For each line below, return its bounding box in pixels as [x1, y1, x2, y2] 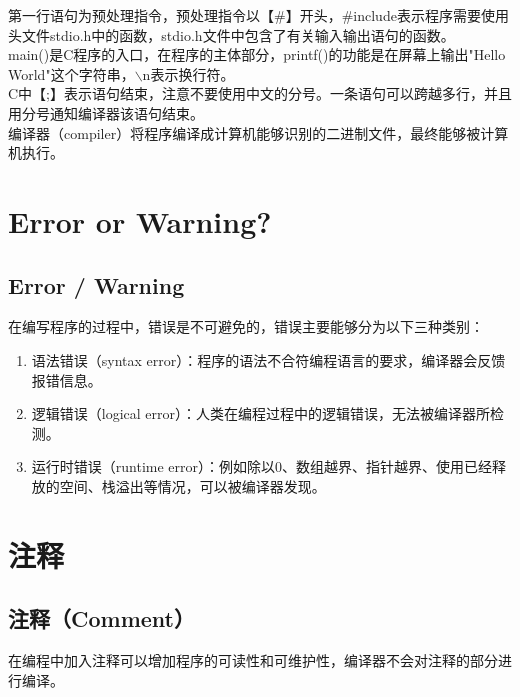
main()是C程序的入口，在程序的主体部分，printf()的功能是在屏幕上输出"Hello [8, 44, 506, 65]
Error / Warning [8, 269, 185, 300]
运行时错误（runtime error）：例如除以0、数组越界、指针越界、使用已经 [31, 456, 493, 477]
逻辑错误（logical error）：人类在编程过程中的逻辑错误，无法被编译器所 [31, 403, 491, 424]
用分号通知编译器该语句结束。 [8, 102, 204, 123]
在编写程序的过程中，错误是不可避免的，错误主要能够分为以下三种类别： [8, 316, 484, 337]
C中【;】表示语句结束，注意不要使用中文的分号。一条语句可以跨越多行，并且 [8, 83, 512, 104]
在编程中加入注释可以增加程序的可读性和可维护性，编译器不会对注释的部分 [8, 650, 498, 671]
